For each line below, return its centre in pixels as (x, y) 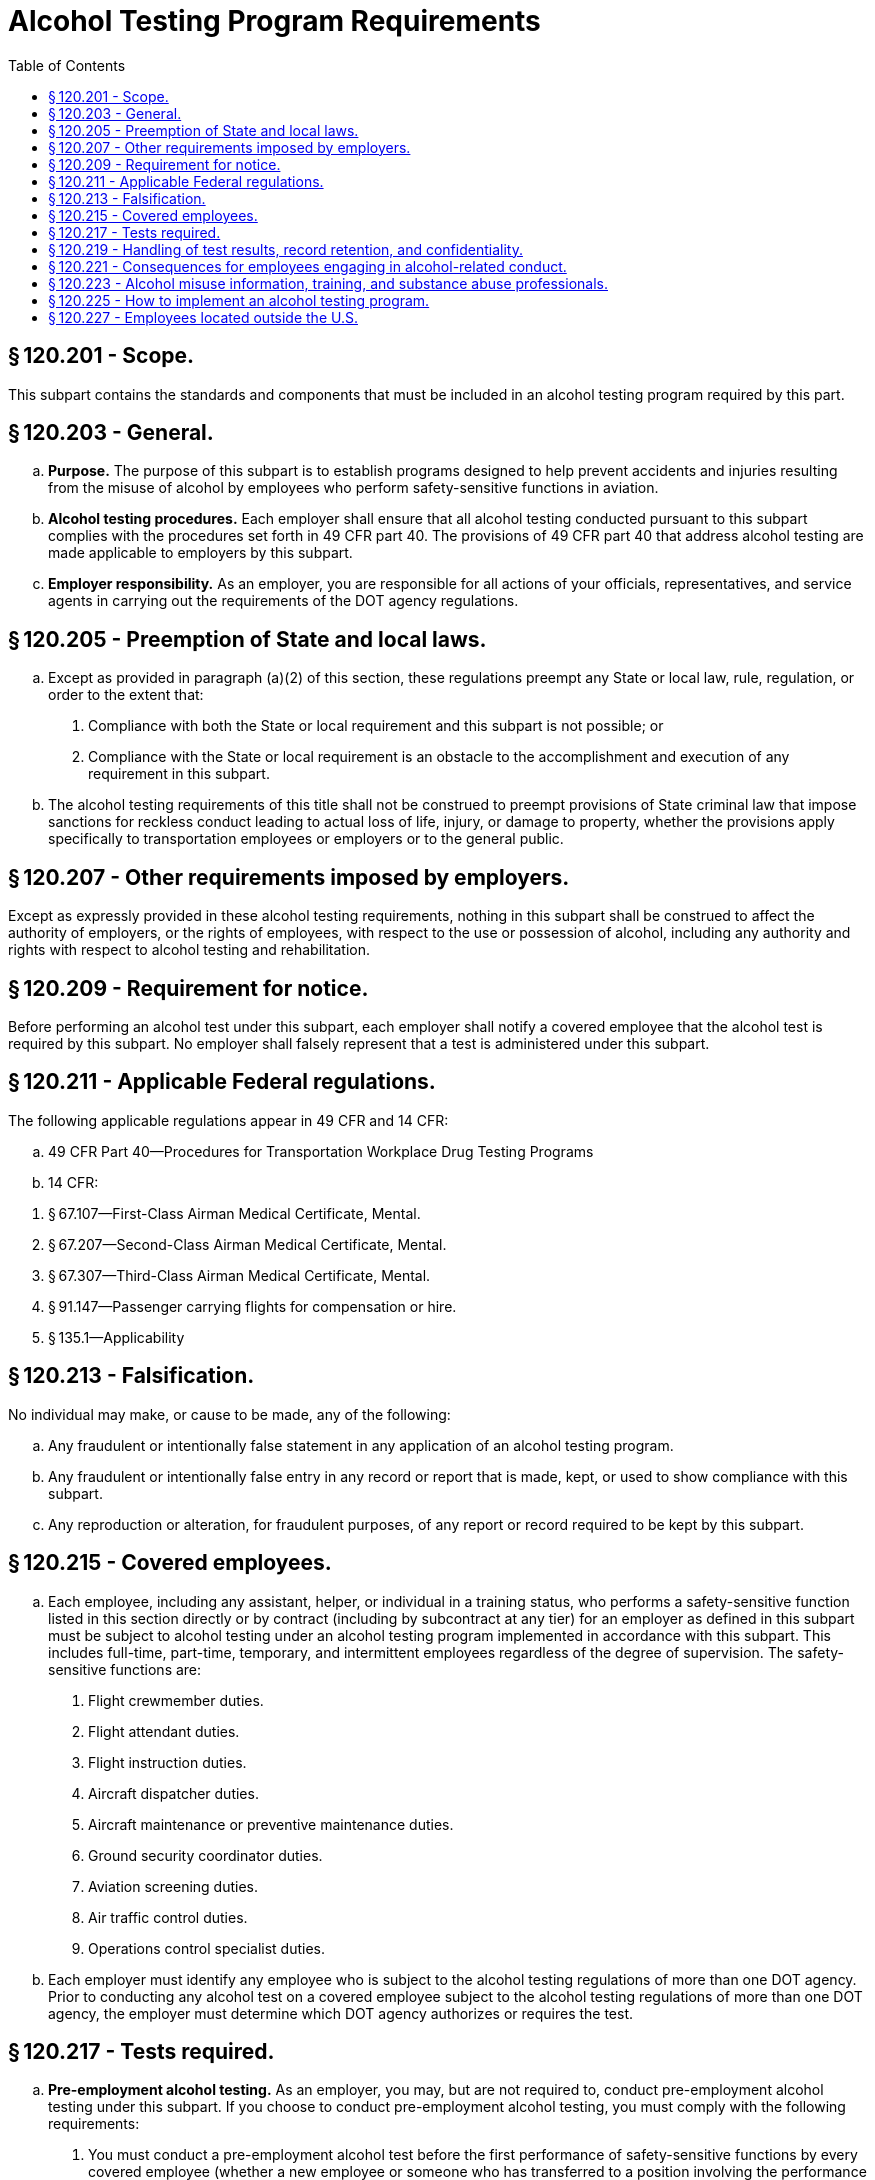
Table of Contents (67, 65)
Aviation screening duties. (173, 1886)
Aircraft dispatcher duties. (173, 1793)
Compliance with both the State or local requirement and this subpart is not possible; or (376, 726)
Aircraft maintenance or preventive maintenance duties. (271, 1824)
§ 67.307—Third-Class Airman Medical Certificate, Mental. (239, 1275)
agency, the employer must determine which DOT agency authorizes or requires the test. (341, 2013)
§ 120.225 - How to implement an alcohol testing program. (239, 300)
